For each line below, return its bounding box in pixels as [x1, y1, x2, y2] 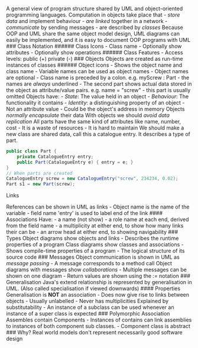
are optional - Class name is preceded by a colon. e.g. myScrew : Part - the [6, 74, 190, 81]
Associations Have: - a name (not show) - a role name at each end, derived [6, 216, 189, 223]
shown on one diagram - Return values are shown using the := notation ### [6, 272, 191, 279]
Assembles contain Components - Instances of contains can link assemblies [6, 316, 192, 324]
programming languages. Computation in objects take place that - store [6, 11, 180, 18]
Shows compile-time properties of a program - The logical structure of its [6, 248, 185, 255]
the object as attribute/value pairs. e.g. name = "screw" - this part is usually [6, 87, 191, 93]
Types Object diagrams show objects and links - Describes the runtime [6, 235, 179, 242]
